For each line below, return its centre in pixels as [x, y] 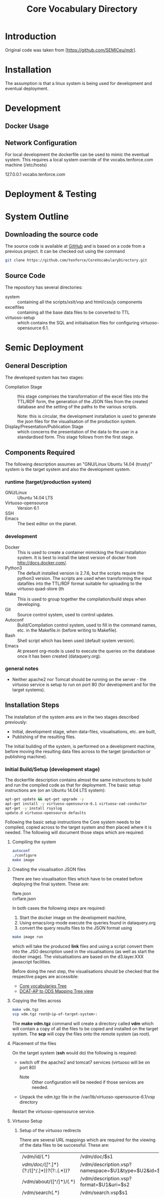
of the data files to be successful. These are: [64, 1145]
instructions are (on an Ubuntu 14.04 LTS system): [55, 790]
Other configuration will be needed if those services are [88, 1082]
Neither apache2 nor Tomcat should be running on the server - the [79, 679]
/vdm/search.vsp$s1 [104, 1192]
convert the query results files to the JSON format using [76, 928]
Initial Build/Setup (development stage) [52, 769]
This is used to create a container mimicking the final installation [82, 552]
